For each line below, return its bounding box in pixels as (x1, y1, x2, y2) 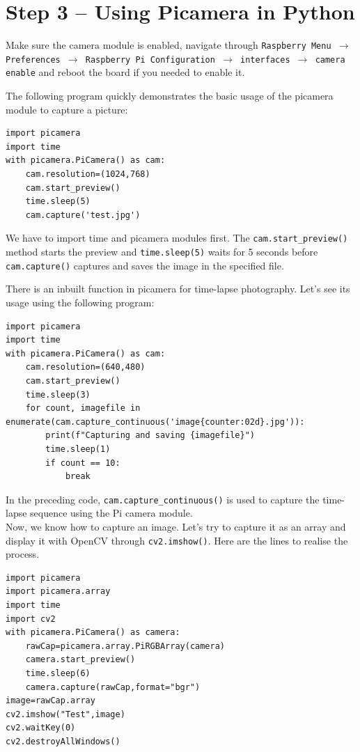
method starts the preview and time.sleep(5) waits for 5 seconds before (6, 244, 318, 259)
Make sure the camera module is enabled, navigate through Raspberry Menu (6, 38, 331, 52)
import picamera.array (6, 586, 111, 597)
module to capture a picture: (6, 102, 128, 116)
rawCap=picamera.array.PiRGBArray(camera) (25, 641, 225, 651)
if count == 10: (45, 457, 120, 468)
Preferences (6, 54, 61, 65)
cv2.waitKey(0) (6, 723, 76, 733)
